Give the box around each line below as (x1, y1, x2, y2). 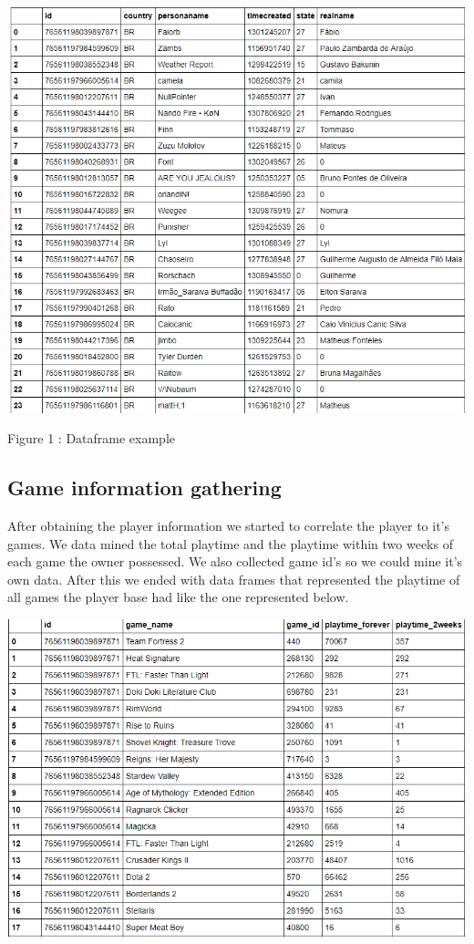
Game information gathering (7, 473, 282, 502)
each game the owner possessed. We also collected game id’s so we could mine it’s (7, 552, 463, 571)
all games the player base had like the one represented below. (7, 587, 349, 607)
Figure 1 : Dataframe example (7, 429, 176, 448)
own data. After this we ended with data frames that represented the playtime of (7, 569, 460, 588)
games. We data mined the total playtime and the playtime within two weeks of (7, 534, 453, 553)
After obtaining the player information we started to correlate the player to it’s (7, 515, 449, 534)
